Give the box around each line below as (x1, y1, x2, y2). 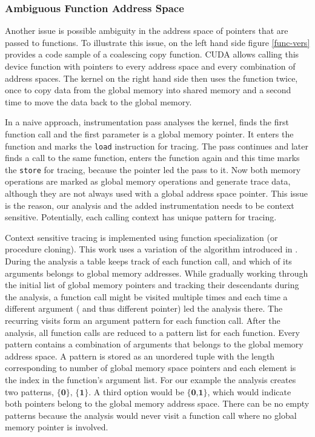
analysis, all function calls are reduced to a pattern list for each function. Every (5, 326, 300, 338)
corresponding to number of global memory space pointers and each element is (5, 361, 296, 374)
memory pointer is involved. (5, 421, 108, 433)
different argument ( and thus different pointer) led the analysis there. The (5, 302, 283, 315)
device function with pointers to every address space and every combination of (5, 60, 296, 72)
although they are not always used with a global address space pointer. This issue (5, 187, 308, 200)
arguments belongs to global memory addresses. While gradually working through (5, 266, 308, 279)
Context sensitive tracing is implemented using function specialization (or (5, 231, 278, 243)
